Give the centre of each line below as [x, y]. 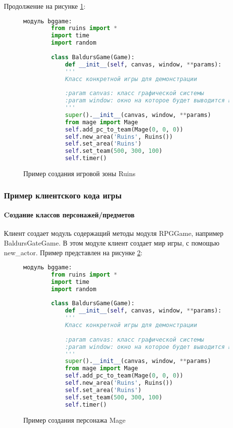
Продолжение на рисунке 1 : [45, 6]
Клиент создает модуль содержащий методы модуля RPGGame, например [114, 233]
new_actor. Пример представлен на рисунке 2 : [73, 252]
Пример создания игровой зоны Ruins [80, 173]
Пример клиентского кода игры [63, 195]
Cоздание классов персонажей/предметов [69, 215]
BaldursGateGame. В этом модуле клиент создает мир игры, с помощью [112, 242]
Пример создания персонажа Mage [75, 420]
